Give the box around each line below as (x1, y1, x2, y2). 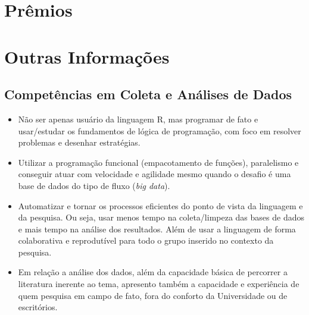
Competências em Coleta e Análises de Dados (4, 85, 292, 103)
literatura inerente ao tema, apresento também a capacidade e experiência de (18, 278, 299, 290)
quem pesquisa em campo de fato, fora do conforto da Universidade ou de (18, 289, 288, 301)
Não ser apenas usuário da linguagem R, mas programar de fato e (18, 112, 258, 125)
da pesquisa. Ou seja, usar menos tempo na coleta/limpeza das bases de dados (18, 211, 304, 223)
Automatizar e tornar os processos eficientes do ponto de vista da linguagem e (18, 199, 303, 212)
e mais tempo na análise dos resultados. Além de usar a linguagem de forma (18, 222, 296, 235)
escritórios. (18, 301, 58, 313)
